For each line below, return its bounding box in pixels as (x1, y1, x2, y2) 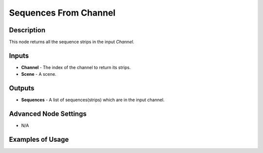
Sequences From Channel (9, 7, 116, 18)
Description (9, 26, 46, 34)
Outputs (9, 84, 35, 92)
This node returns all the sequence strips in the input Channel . (9, 39, 134, 45)
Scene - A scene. (21, 71, 56, 77)
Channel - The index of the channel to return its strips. (21, 64, 131, 70)
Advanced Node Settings (9, 110, 87, 118)
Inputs (9, 51, 29, 60)
